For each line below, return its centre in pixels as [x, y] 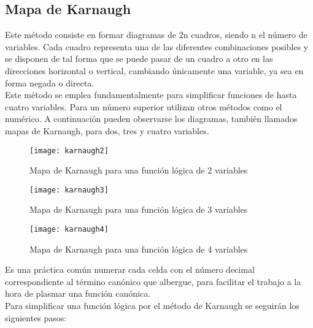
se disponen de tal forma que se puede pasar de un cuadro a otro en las [139, 59]
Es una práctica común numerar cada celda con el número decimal [130, 269]
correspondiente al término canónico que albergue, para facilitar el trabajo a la [153, 281]
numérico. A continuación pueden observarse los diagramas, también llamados [151, 119]
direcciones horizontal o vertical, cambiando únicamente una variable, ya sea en [154, 70]
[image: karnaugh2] [69, 151]
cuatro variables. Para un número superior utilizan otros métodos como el [144, 106]
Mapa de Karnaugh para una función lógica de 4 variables [139, 249]
